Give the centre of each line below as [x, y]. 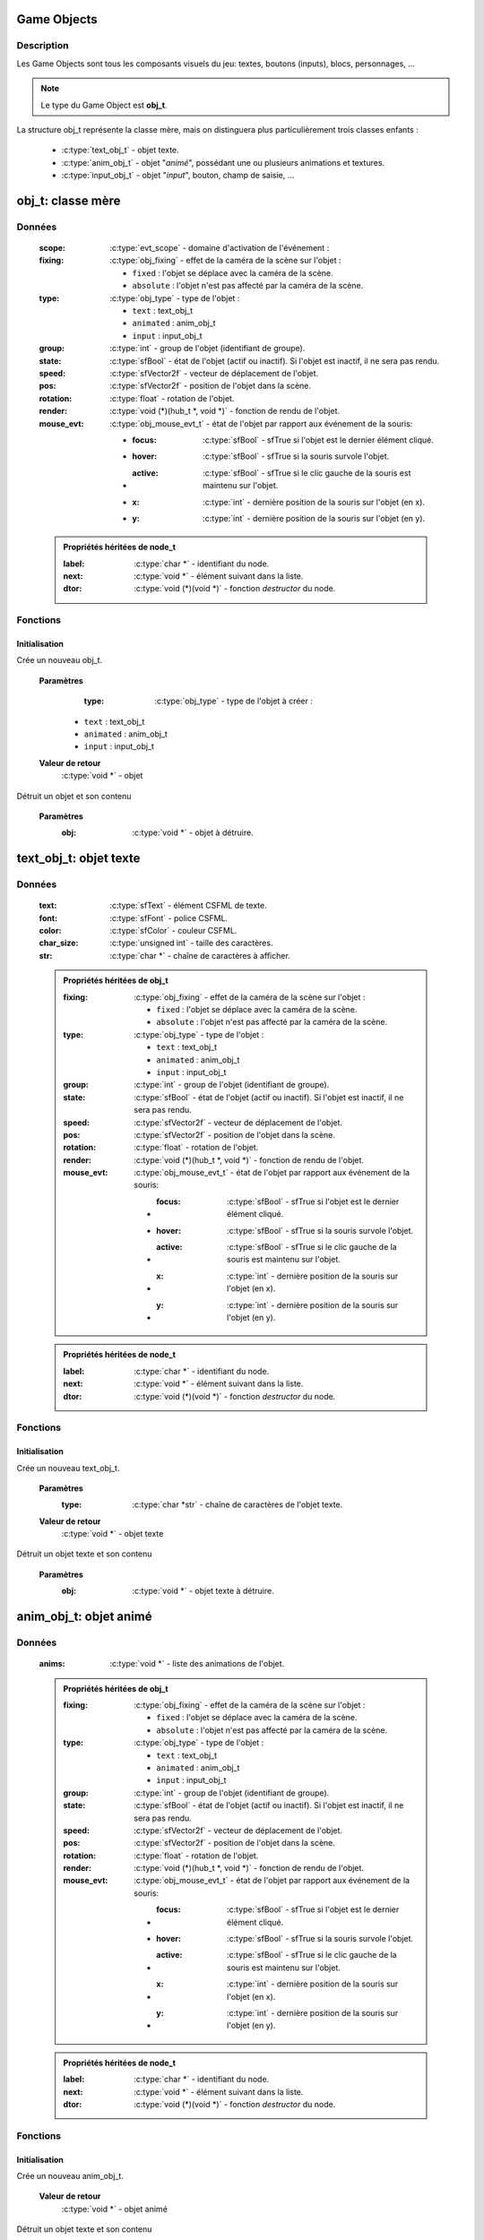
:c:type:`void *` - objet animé [114, 2209]
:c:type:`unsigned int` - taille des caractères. [191, 943]
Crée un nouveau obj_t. [60, 660]
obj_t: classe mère [69, 200]
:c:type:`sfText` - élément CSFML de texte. [189, 906]
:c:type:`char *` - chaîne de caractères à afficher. [200, 955]
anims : [52, 1664]
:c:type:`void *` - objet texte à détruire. [203, 1591]
